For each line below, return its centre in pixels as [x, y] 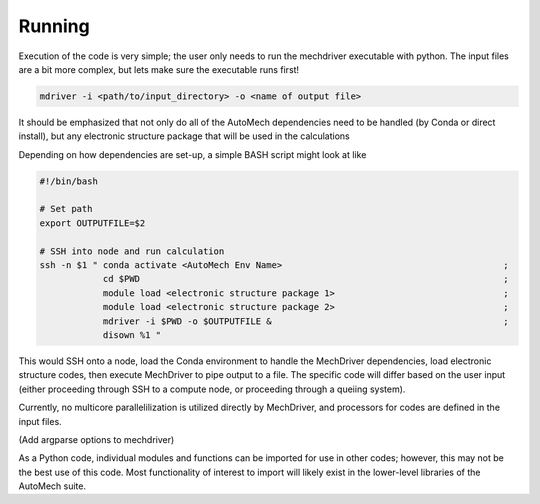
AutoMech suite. [52, 486]
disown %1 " [132, 334]
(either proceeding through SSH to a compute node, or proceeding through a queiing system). [212, 389]
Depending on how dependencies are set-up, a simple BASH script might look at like [192, 154]
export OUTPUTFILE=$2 [92, 223]
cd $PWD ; [305, 279]
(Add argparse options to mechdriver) [96, 439]
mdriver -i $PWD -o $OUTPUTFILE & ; [305, 321]
